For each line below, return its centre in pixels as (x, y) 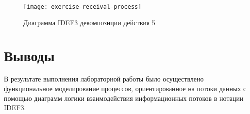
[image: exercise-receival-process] (83, 7)
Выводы (29, 56)
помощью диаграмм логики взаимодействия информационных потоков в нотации (124, 98)
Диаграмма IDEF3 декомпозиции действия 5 (89, 22)
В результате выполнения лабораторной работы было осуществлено (104, 79)
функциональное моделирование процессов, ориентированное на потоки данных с (125, 88)
